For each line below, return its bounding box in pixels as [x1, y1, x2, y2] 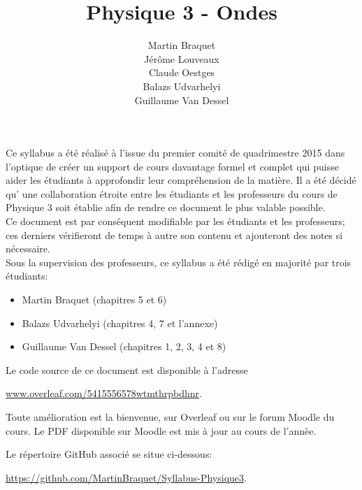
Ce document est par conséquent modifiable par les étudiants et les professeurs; [6, 214, 345, 229]
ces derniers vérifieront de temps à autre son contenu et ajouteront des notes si [6, 227, 343, 242]
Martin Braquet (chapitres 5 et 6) [22, 292, 167, 307]
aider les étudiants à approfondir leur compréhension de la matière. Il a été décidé [6, 173, 356, 187]
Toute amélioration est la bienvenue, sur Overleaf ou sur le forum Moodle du [6, 410, 335, 424]
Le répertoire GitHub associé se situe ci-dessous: [6, 447, 212, 461]
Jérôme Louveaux [144, 51, 219, 66]
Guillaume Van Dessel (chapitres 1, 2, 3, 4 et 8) [22, 339, 226, 354]
